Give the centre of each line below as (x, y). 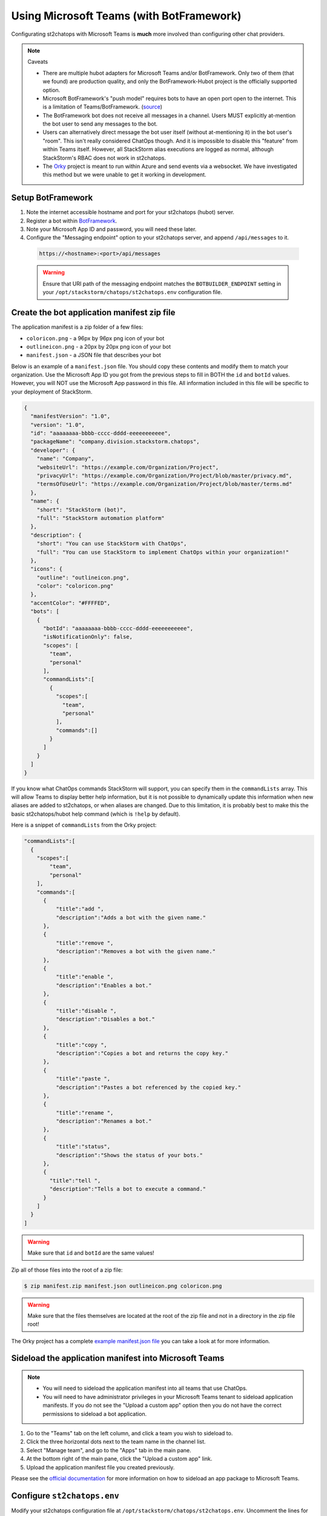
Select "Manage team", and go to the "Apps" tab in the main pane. (109, 1450)
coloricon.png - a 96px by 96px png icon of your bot (95, 338)
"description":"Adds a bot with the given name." (131, 917)
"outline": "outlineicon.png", (83, 577)
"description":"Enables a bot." (104, 985)
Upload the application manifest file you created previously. (101, 1467)
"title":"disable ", (86, 1011)
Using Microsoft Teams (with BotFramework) (126, 16)
